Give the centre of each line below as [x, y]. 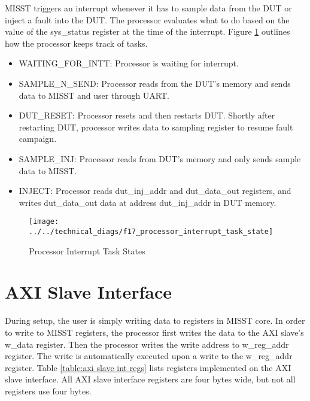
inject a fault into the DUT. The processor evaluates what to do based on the [147, 19]
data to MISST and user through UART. [94, 95]
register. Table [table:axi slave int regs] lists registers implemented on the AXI [148, 367]
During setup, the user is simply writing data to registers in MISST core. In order [155, 321]
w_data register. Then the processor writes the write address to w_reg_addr [147, 344]
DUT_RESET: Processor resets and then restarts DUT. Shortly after [147, 115]
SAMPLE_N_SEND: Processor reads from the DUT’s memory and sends [155, 83]
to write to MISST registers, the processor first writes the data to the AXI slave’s [154, 332]
